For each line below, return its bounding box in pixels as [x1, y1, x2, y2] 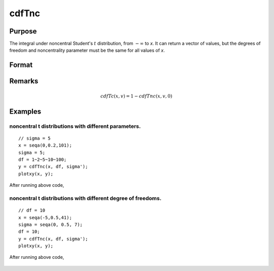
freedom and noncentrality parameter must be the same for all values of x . [9, 47, 165, 53]
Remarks [9, 77, 39, 86]
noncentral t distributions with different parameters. [9, 122, 141, 129]
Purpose [9, 27, 37, 36]
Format [9, 61, 33, 70]
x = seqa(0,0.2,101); [18, 143, 72, 148]
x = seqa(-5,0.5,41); [18, 215, 72, 220]
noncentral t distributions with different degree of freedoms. [9, 194, 162, 201]
